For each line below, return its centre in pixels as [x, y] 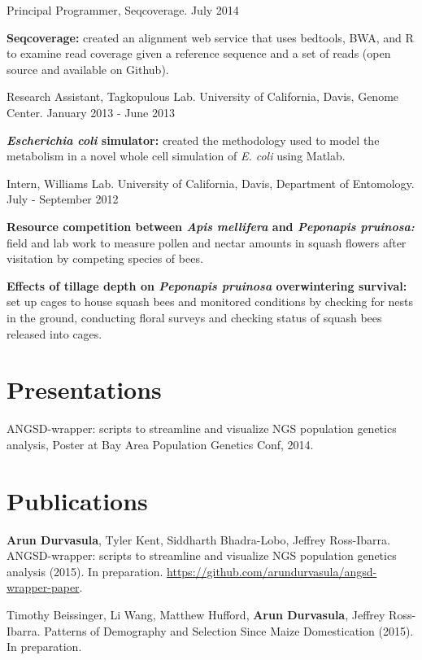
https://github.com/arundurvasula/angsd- [272, 571]
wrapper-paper [43, 587]
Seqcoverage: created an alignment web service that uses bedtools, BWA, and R [210, 37]
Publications [77, 500]
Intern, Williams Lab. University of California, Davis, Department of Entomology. [211, 183]
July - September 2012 [63, 199]
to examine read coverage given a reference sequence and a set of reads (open [199, 53]
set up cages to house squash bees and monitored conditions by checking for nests [210, 302]
